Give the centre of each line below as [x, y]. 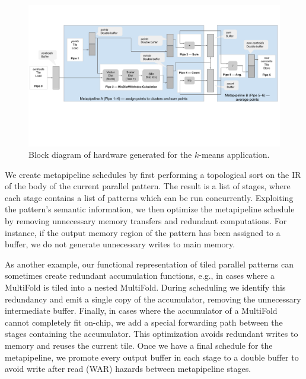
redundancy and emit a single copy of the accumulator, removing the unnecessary [153, 299]
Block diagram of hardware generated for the [110, 155]
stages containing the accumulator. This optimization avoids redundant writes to [152, 334]
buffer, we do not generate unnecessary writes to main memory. [120, 244]
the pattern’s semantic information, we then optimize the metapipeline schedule [150, 209]
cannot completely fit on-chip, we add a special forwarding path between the [144, 322]
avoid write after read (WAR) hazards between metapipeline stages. [128, 369]
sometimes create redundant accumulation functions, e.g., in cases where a [140, 276]
